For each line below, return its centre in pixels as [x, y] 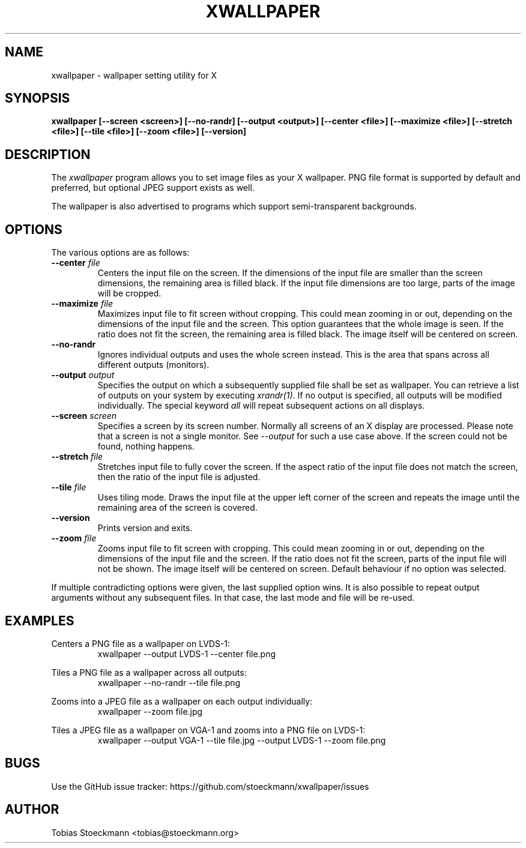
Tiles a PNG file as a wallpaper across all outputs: [149, 672]
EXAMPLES [40, 621]
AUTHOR [32, 810]
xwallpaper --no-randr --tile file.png [169, 682]
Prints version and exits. [145, 528]
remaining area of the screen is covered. [177, 508]
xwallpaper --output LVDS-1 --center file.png [187, 654]
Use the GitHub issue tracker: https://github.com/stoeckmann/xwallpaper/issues [210, 786]
